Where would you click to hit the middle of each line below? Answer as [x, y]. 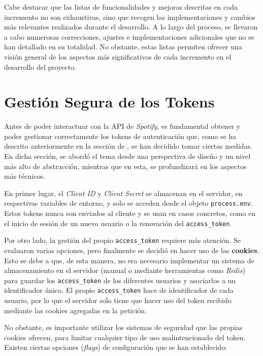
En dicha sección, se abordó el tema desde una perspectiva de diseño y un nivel [127, 156]
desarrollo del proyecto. [40, 66]
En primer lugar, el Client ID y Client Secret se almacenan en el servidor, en [123, 193]
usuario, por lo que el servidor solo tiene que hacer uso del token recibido [118, 300]
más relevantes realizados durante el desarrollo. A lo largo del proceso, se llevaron [131, 27]
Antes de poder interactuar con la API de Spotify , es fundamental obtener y [122, 126]
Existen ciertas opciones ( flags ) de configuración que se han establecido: [116, 347]
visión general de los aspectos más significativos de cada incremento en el [118, 56]
